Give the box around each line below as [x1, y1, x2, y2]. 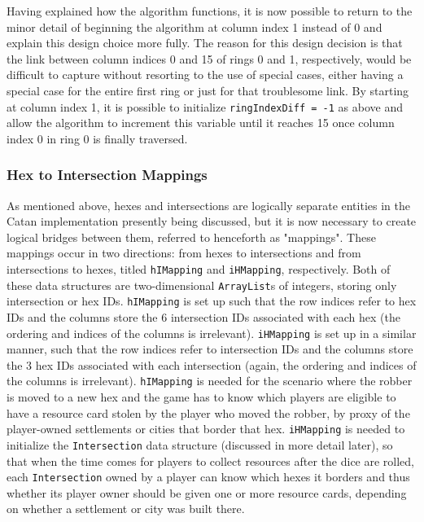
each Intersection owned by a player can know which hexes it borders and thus [7, 468, 410, 485]
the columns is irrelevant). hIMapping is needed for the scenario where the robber [7, 372, 413, 389]
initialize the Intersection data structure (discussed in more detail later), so [7, 436, 393, 453]
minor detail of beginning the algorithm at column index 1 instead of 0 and [7, 18, 382, 35]
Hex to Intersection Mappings [7, 164, 208, 185]
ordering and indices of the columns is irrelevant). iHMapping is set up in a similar [7, 324, 417, 341]
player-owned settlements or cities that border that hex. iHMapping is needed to [7, 420, 405, 437]
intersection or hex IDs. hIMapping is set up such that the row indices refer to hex [7, 292, 417, 309]
